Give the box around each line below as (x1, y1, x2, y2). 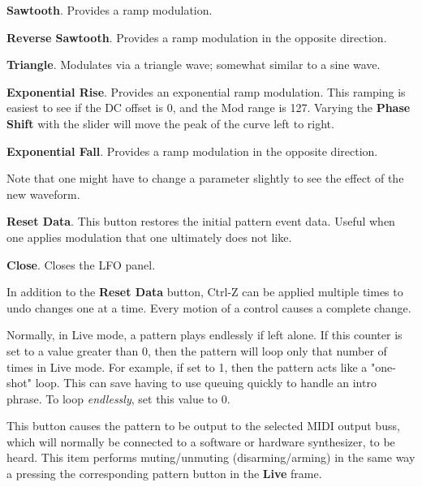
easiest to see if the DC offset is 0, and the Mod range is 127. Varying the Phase (6, 99, 411, 116)
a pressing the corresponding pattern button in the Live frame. (6, 465, 322, 482)
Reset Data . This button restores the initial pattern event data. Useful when (6, 213, 395, 230)
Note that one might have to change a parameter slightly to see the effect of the (6, 170, 404, 187)
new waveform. (6, 185, 80, 202)
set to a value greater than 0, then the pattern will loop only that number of (6, 342, 387, 359)
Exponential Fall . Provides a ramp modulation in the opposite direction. (6, 142, 378, 159)
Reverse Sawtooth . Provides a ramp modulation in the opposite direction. (6, 28, 387, 45)
